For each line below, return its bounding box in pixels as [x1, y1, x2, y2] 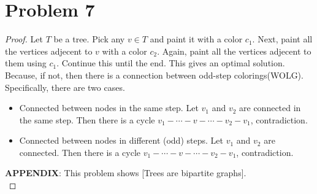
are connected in [239, 101, 301, 114]
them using [5, 56, 47, 69]
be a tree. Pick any [53, 33, 125, 45]
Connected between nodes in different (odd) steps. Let [19, 134, 223, 147]
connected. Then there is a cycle [19, 145, 141, 158]
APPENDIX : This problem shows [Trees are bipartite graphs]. [5, 166, 246, 179]
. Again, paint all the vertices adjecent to [157, 44, 311, 57]
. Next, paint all [252, 33, 313, 45]
